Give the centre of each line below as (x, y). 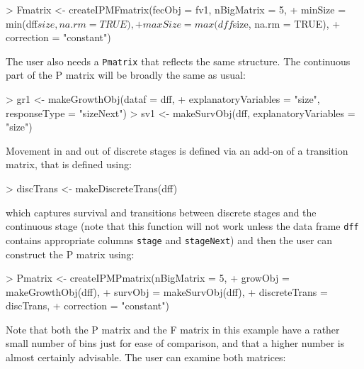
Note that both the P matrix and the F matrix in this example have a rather (173, 329)
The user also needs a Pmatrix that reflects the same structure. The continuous (178, 61)
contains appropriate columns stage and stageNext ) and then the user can (169, 239)
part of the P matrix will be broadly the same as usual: (126, 75)
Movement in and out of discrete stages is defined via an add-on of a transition (177, 150)
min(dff (22, 23)
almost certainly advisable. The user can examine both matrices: (146, 357)
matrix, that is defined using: (69, 164)
